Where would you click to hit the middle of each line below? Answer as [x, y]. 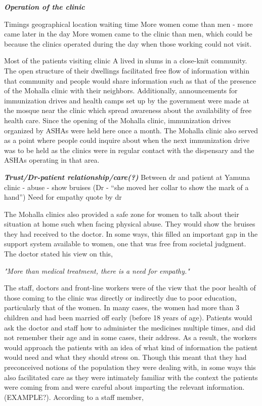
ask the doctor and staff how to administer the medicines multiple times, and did [130, 327]
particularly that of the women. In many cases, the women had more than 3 [122, 307]
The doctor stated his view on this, [58, 254]
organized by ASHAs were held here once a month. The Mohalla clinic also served [131, 130]
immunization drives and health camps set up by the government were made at [127, 100]
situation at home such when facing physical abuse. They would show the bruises [130, 224]
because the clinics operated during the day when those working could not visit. [128, 43]
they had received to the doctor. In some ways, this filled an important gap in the [131, 233]
